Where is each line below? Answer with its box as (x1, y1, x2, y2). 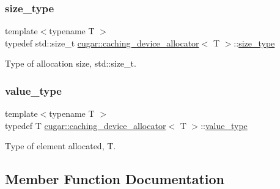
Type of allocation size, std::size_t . (5, 57, 136, 70)
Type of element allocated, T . (5, 139, 116, 152)
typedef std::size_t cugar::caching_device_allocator (5, 36, 199, 49)
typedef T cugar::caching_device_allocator (5, 119, 166, 132)
